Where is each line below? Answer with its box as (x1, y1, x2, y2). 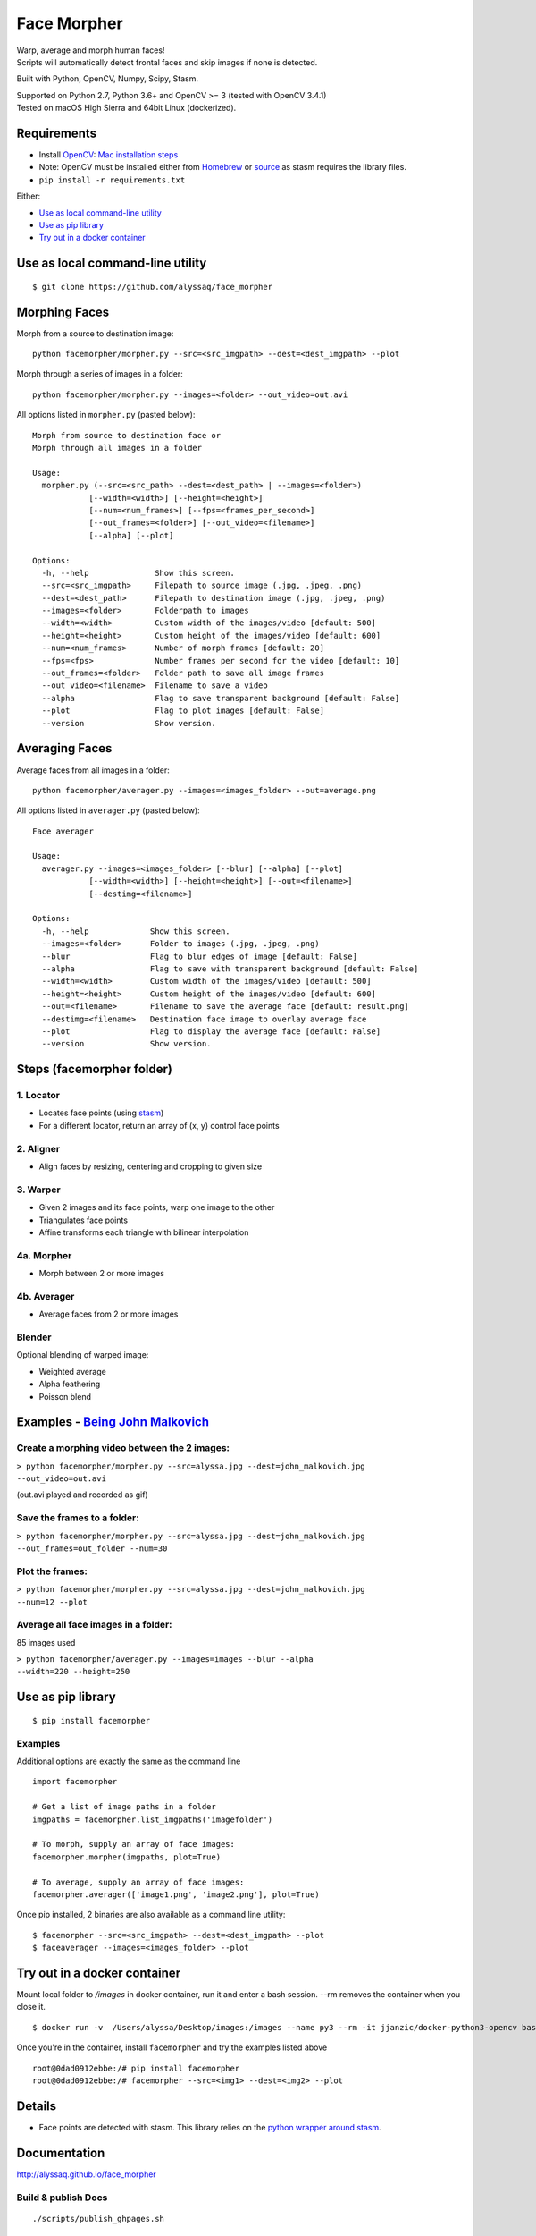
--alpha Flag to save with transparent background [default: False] (41, 963, 419, 974)
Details (16, 2098, 57, 2113)
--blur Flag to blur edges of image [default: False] (41, 951, 357, 961)
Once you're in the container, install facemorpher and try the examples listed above (16, 2042, 328, 2053)
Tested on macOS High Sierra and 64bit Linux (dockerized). (16, 103, 237, 114)
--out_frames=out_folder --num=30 (16, 1544, 168, 1554)
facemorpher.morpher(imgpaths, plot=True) (32, 1851, 222, 1862)
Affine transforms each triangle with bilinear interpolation (38, 1226, 249, 1238)
